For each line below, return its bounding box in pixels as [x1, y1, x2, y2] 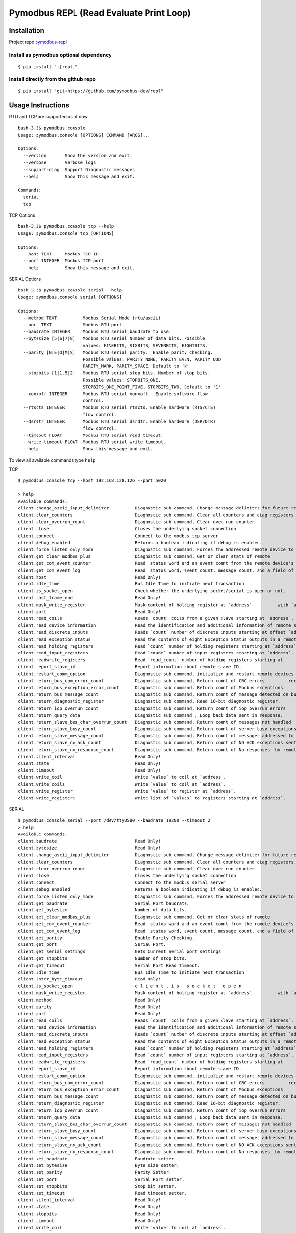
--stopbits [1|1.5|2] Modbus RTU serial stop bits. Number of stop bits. [23, 370, 211, 376]
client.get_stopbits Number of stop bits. [18, 956, 187, 961]
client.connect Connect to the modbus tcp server [18, 533, 219, 539]
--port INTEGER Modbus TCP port [23, 258, 104, 264]
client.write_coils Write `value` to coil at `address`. [18, 781, 226, 787]
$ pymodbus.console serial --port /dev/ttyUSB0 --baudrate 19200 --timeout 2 [18, 818, 211, 823]
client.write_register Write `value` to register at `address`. [18, 788, 237, 794]
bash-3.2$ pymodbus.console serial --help [18, 288, 122, 293]
